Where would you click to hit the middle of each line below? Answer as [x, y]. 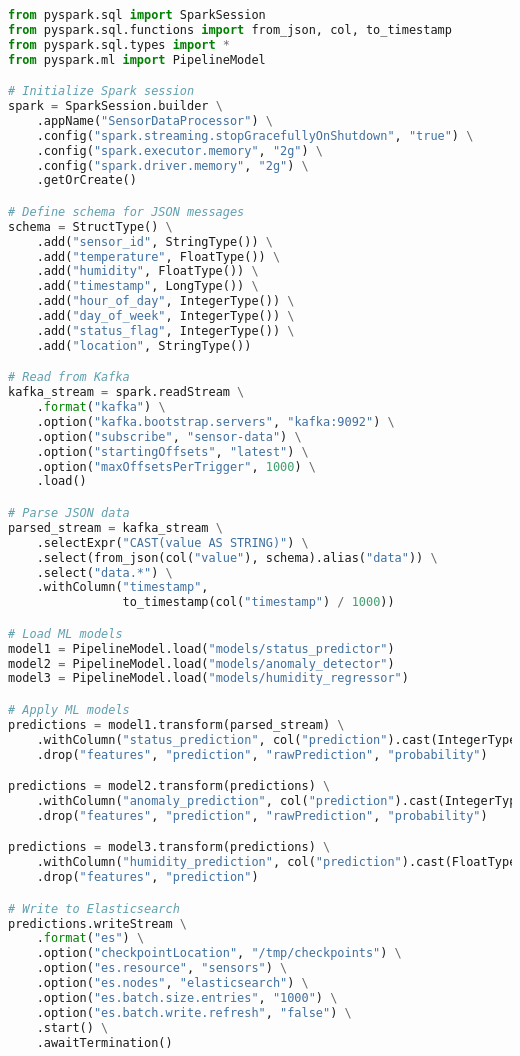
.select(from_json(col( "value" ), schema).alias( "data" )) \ [237, 557]
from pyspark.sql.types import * [119, 44]
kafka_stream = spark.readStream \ [126, 392]
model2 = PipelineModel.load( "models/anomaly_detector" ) [201, 663]
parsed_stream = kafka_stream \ [115, 527]
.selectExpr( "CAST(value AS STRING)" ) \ [172, 542]
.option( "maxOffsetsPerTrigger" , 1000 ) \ [176, 466]
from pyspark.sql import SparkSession [137, 15]
